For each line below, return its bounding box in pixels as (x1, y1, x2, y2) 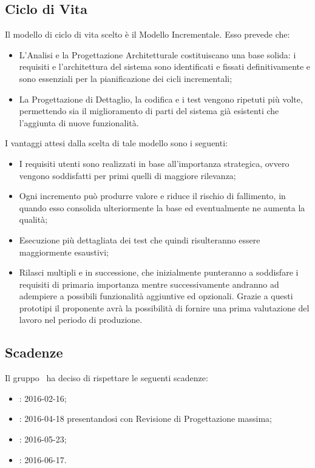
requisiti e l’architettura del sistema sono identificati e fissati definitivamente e (19, 60, 311, 73)
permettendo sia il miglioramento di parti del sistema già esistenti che (19, 104, 279, 117)
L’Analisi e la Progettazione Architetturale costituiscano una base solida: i (19, 48, 296, 61)
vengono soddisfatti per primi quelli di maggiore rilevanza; (19, 169, 236, 181)
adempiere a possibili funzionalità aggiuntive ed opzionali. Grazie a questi (19, 290, 293, 302)
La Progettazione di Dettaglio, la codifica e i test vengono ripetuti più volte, (19, 92, 303, 105)
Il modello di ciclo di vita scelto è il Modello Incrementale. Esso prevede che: (5, 28, 290, 41)
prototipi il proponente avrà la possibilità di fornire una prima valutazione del (19, 301, 310, 314)
